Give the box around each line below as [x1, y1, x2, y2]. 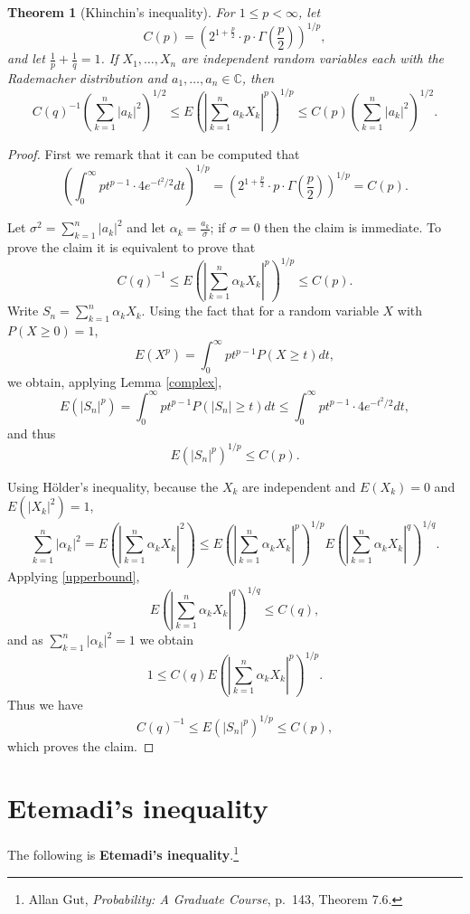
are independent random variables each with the [181, 49, 444, 68]
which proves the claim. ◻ [7, 736, 155, 755]
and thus [7, 423, 56, 442]
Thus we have [7, 695, 83, 714]
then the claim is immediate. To [264, 218, 441, 237]
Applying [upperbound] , [7, 566, 140, 585]
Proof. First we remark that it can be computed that [7, 145, 300, 164]
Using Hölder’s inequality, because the [7, 476, 219, 495]
